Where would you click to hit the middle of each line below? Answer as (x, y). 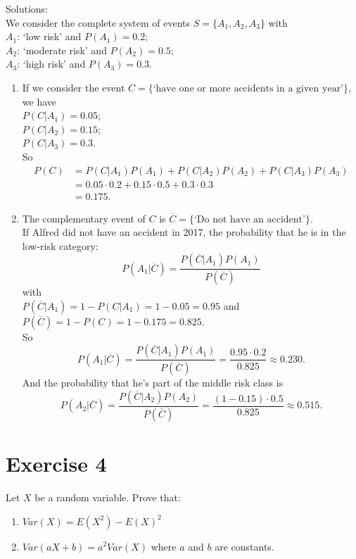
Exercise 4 (56, 463)
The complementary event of (84, 218)
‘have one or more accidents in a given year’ (248, 88)
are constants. (244, 546)
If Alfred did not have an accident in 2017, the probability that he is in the (184, 232)
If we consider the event (74, 87)
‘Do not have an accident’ (249, 219)
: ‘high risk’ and (51, 64)
